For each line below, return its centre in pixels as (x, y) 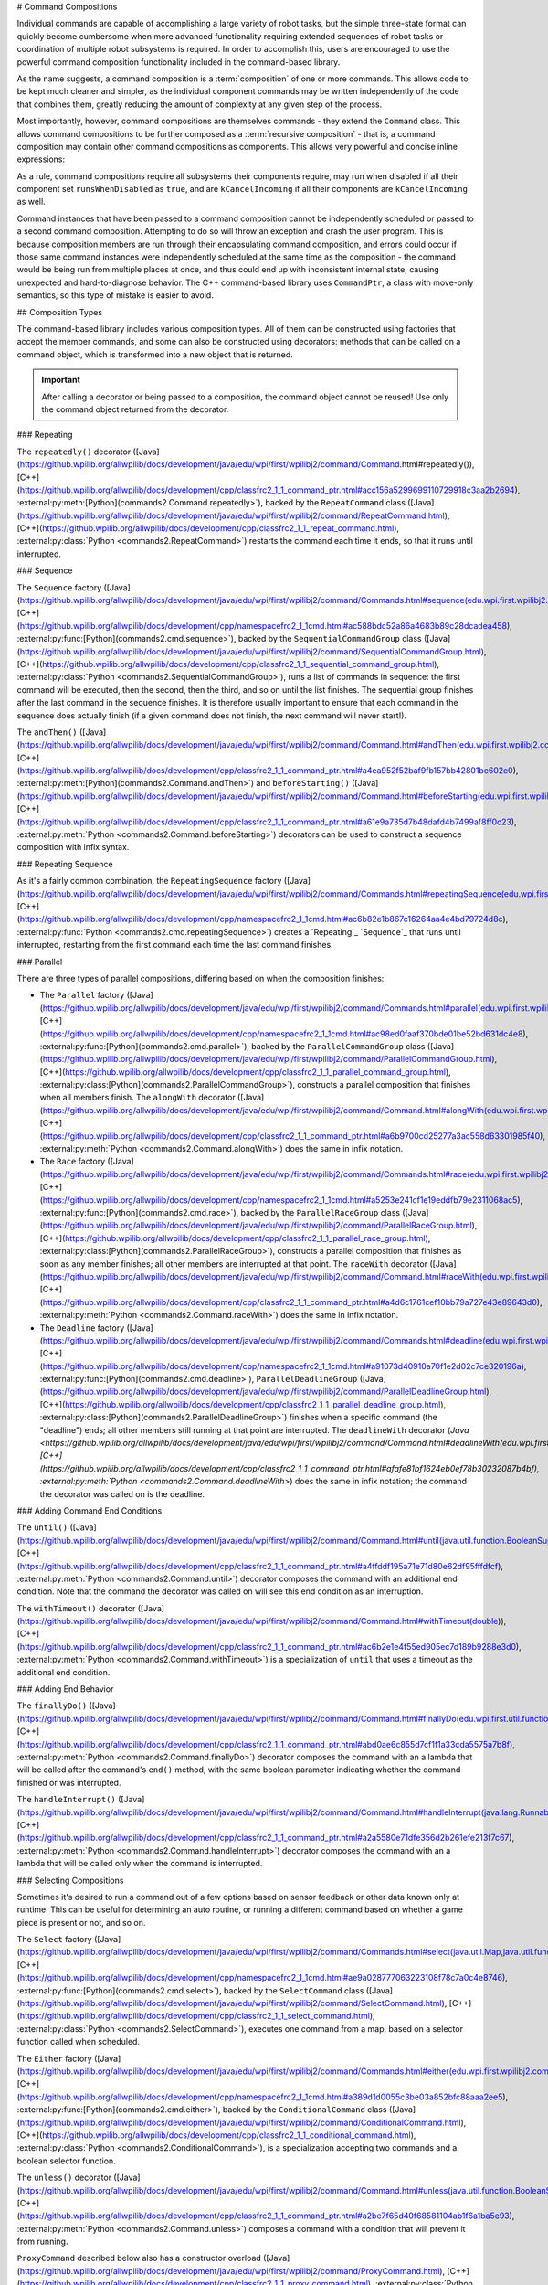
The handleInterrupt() (66, 1800)
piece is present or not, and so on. (81, 1922)
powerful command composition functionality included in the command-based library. (179, 62)
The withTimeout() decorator (76, 1608)
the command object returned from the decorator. (135, 409)
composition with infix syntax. (73, 847)
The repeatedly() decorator (74, 452)
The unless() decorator (64, 2178)
